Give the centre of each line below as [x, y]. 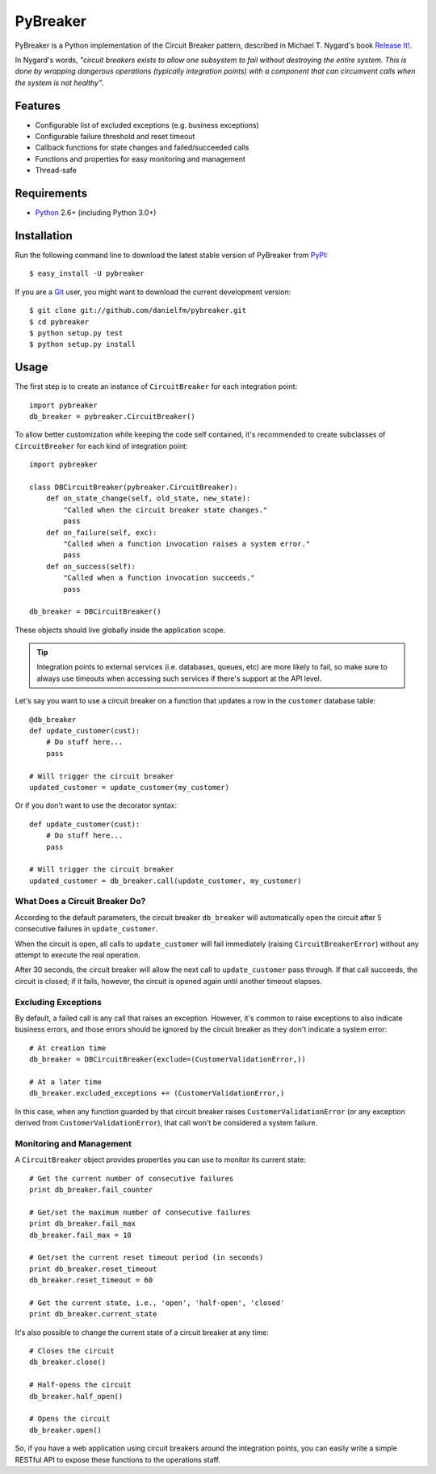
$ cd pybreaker [59, 322]
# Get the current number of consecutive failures [132, 1178]
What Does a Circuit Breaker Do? [80, 902]
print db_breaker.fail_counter [91, 1189]
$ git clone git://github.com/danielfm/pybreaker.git [138, 310]
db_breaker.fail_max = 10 [81, 1235]
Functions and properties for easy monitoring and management [140, 158]
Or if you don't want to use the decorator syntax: [96, 805]
